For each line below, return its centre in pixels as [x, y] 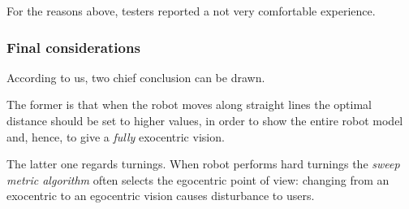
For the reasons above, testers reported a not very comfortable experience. [191, 11]
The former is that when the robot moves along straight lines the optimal [189, 104]
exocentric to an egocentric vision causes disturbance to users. [161, 196]
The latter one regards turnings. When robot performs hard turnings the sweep [203, 164]
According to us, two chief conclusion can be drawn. [136, 77]
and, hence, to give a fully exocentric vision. [116, 136]
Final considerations [73, 47]
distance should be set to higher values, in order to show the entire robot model [205, 120]
